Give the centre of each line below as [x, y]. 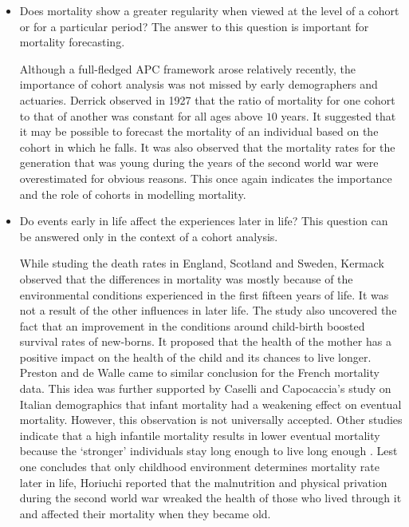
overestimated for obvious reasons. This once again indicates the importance [206, 178]
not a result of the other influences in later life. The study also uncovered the [208, 310]
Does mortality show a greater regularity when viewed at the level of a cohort [209, 10]
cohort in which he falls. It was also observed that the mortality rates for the [207, 147]
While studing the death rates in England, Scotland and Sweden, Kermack [202, 263]
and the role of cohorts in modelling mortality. [133, 194]
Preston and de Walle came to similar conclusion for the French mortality [199, 372]
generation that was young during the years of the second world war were [199, 162]
